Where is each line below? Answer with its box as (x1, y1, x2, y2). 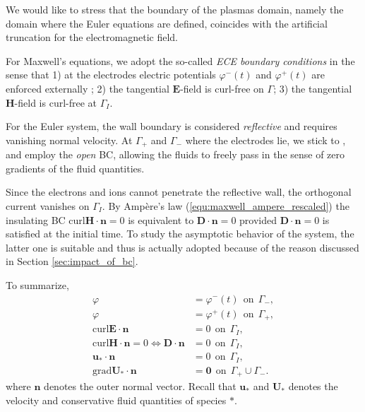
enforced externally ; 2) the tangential (6, 81, 169, 95)
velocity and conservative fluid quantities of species (6, 392, 227, 407)
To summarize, (6, 277, 69, 292)
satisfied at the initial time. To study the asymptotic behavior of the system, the (6, 226, 354, 241)
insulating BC (6, 212, 66, 227)
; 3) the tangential (273, 81, 352, 95)
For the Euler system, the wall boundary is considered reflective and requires (6, 119, 337, 134)
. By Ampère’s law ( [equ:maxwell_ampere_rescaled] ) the (102, 198, 349, 213)
